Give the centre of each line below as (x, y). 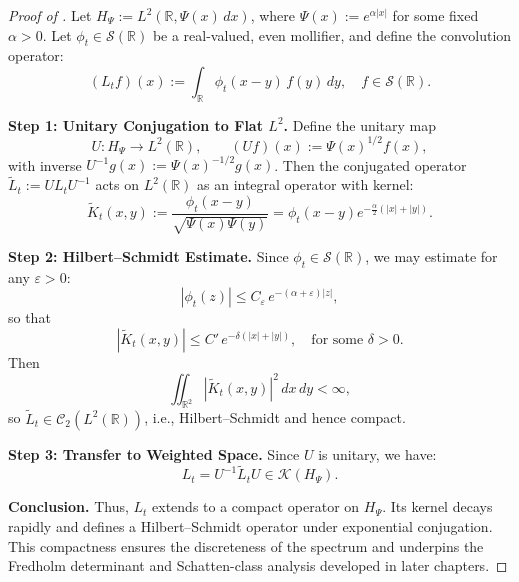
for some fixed (435, 15)
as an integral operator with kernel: (305, 184)
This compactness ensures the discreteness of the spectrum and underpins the (246, 545)
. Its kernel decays (437, 506)
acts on (117, 184)
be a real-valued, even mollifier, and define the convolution (332, 34)
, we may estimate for (431, 256)
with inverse (45, 164)
